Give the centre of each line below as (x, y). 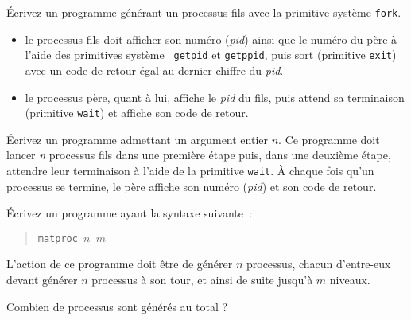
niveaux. (350, 280)
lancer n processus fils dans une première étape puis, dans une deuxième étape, (199, 155)
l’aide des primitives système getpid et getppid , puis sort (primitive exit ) (211, 55)
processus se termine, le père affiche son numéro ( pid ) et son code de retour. (192, 186)
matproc (58, 238)
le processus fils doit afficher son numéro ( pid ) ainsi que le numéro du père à (211, 39)
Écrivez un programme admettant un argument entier (137, 139)
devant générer (42, 280)
